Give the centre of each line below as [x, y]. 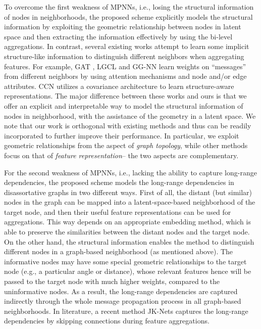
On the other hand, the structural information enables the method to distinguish [129, 241]
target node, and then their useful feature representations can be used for [118, 211]
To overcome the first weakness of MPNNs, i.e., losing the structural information [129, 7]
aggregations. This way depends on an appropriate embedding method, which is [127, 222]
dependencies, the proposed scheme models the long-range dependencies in [119, 182]
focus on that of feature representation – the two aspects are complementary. [121, 155]
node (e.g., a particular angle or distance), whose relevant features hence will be [128, 271]
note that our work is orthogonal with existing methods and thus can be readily [128, 126]
